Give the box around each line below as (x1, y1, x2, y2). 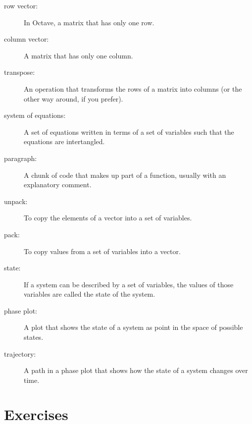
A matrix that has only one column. (24, 50, 133, 60)
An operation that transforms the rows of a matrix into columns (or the (24, 83, 242, 94)
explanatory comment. (24, 179, 92, 190)
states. (24, 332, 44, 342)
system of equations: (4, 110, 66, 120)
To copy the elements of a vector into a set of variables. (24, 212, 192, 223)
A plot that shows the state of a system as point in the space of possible (24, 322, 243, 332)
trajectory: (4, 348, 36, 359)
